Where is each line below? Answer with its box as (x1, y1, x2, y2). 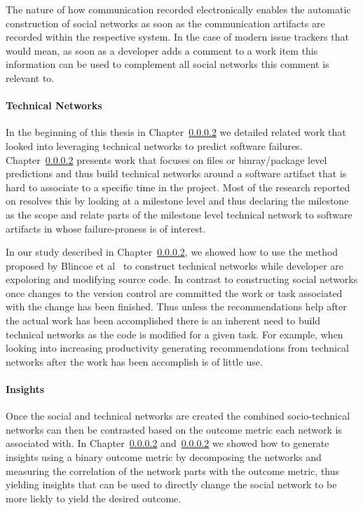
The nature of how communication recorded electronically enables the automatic (6, 2, 351, 16)
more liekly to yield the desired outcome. (6, 490, 181, 505)
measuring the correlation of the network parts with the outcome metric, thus (6, 463, 340, 478)
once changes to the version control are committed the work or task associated (6, 285, 343, 300)
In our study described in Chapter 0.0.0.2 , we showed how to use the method (6, 244, 338, 259)
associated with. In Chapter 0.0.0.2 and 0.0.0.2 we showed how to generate (6, 436, 329, 450)
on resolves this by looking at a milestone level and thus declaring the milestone (6, 193, 349, 208)
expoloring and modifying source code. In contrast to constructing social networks (6, 272, 358, 287)
